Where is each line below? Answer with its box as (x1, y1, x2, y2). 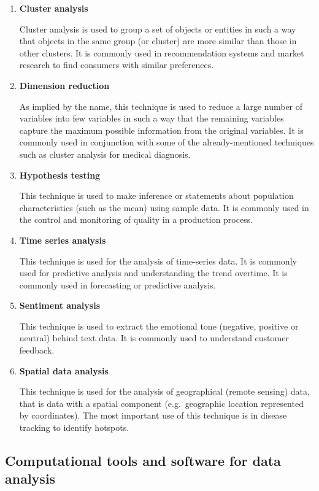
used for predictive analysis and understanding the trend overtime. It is (19, 266, 288, 279)
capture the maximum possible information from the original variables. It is (19, 123, 304, 136)
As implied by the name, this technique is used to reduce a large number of (19, 99, 303, 112)
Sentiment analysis (19, 299, 100, 312)
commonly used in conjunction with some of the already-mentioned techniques (19, 136, 314, 149)
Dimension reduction (19, 79, 110, 91)
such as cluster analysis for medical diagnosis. (19, 147, 191, 160)
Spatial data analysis (19, 364, 109, 377)
